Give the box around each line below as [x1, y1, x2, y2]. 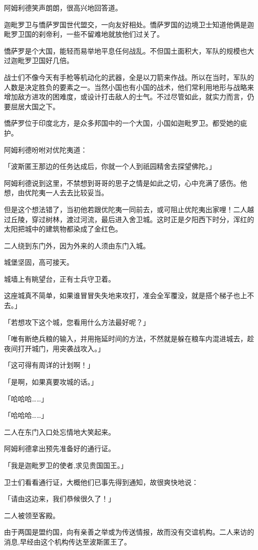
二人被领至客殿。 [4, 510, 60, 520]
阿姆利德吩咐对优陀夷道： [4, 144, 87, 155]
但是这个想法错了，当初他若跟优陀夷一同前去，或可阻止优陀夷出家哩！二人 [4, 204, 247, 214]
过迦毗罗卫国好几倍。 [4, 55, 73, 66]
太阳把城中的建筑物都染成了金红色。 [4, 224, 122, 234]
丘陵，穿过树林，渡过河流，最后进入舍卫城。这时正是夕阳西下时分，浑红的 [10, 214, 254, 224]
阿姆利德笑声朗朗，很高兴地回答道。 [4, 2, 122, 12]
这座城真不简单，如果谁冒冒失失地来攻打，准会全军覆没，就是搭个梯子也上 [4, 290, 247, 301]
